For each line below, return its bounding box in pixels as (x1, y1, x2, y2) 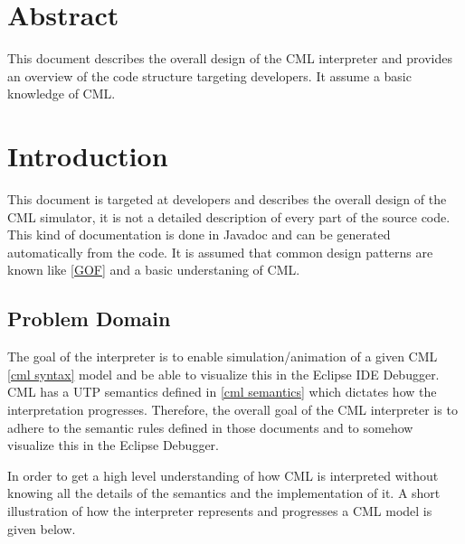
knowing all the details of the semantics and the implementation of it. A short (7, 483, 441, 502)
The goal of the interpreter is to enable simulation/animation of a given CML (7, 347, 438, 366)
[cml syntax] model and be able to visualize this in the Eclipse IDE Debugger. (7, 364, 440, 383)
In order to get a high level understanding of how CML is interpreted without (7, 465, 439, 484)
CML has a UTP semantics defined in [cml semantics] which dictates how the (7, 382, 437, 401)
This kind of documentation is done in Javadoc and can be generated (7, 225, 391, 244)
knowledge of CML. (7, 84, 116, 103)
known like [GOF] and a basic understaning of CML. (7, 260, 300, 279)
